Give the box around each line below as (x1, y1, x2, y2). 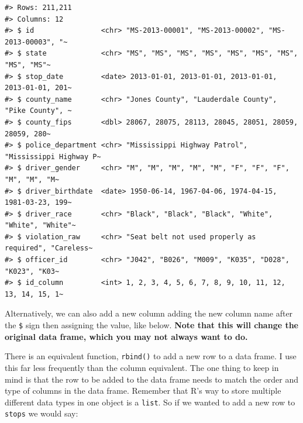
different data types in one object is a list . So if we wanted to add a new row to (5, 396, 295, 408)
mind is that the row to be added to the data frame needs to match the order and (5, 373, 298, 385)
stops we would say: (5, 407, 78, 419)
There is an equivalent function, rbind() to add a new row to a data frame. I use (5, 350, 297, 362)
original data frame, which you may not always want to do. (5, 330, 248, 342)
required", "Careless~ (5, 244, 93, 253)
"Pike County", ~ (5, 106, 72, 115)
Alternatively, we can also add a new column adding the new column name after (5, 307, 293, 319)
